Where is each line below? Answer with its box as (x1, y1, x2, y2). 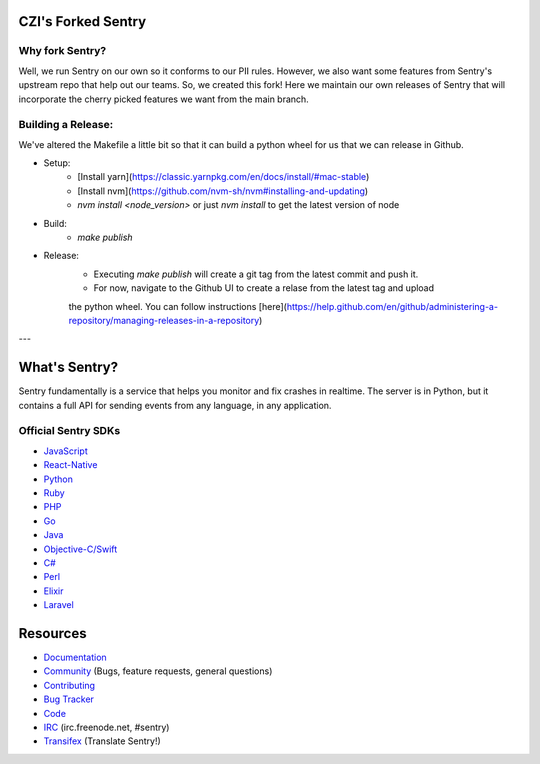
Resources (18, 625, 87, 642)
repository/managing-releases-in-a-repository (68, 314, 260, 326)
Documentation (43, 651, 107, 664)
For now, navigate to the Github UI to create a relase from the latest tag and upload (93, 282, 435, 294)
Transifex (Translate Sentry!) (43, 735, 162, 747)
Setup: (43, 157, 71, 169)
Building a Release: (18, 118, 114, 132)
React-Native (43, 459, 98, 471)
